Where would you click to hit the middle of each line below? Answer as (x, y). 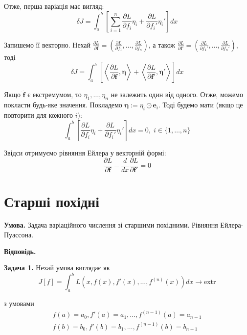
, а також (162, 44)
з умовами (19, 303)
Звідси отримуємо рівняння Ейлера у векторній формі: (85, 152)
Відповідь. (20, 251)
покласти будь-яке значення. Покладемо (63, 105)
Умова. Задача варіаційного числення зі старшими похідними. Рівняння (111, 225)
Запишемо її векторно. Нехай (47, 44)
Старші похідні (52, 201)
